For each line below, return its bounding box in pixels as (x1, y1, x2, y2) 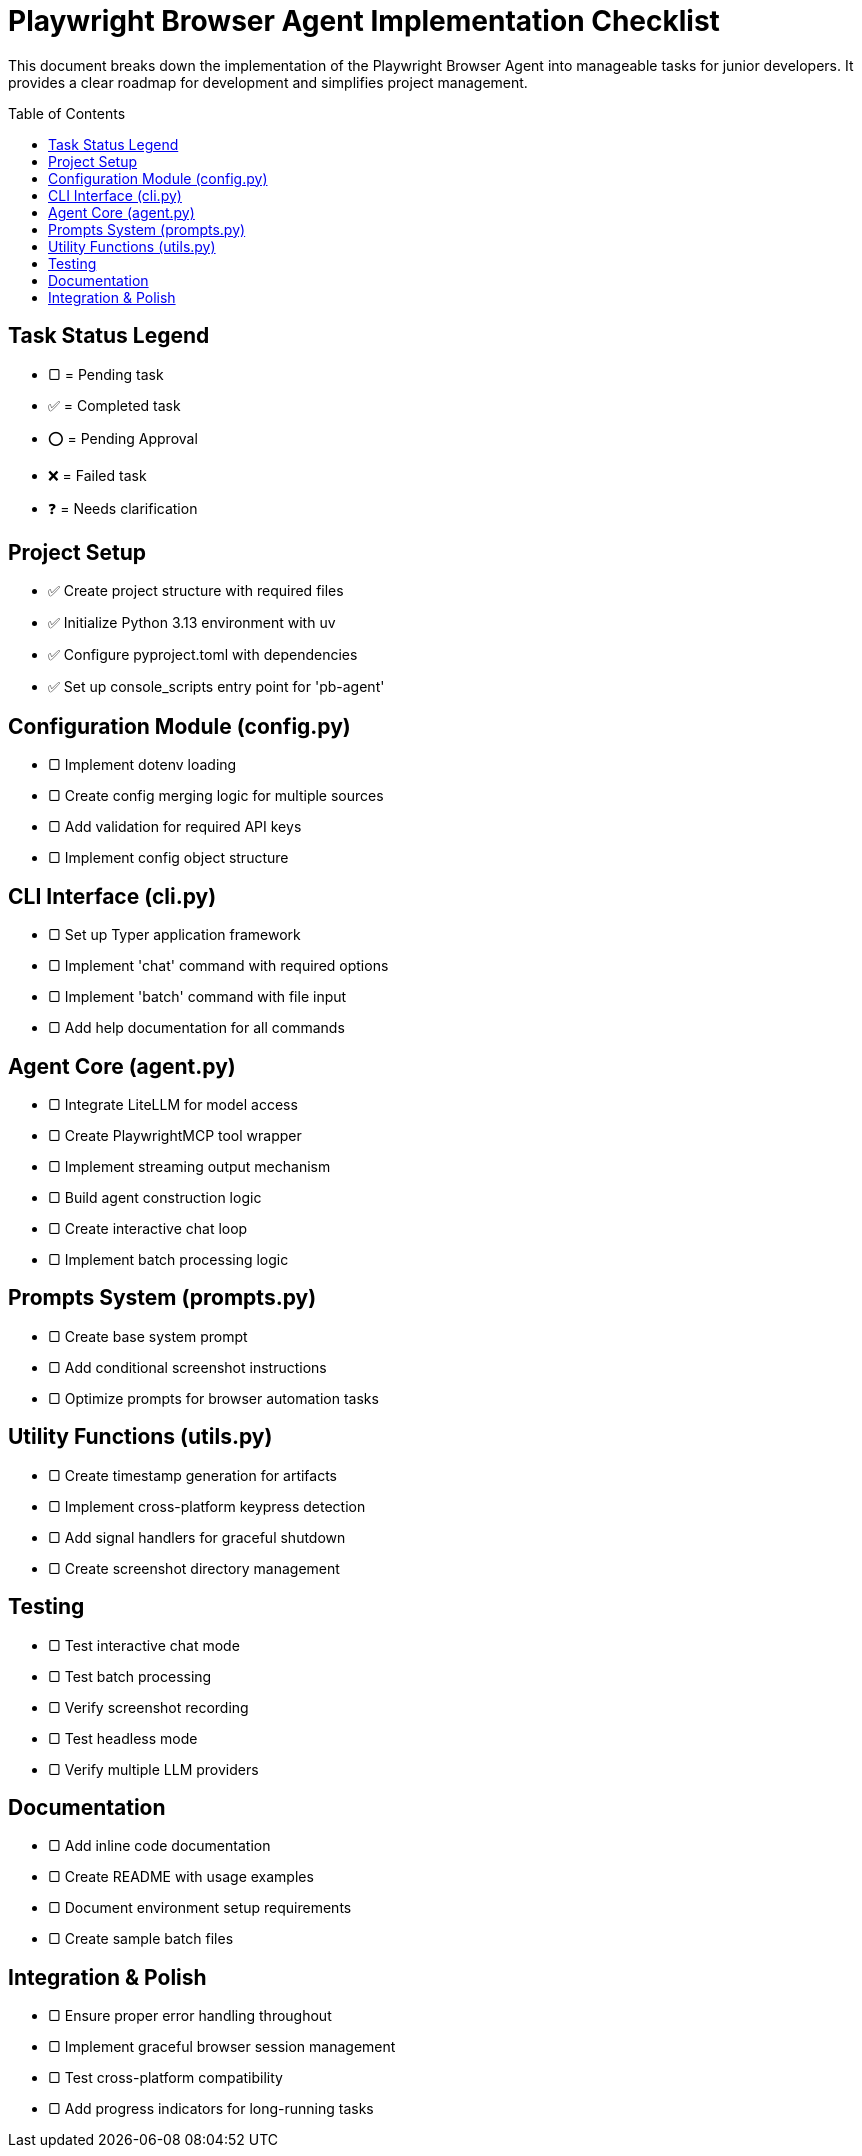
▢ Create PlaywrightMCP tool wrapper (48, 1126, 302, 1144)
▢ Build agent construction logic (48, 1188, 262, 1206)
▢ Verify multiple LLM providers (48, 1760, 259, 1778)
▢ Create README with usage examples (48, 1868, 314, 1886)
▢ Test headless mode (48, 1729, 198, 1747)
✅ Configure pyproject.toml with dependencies (48, 646, 358, 664)
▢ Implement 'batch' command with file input (48, 988, 347, 1006)
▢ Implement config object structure (48, 849, 289, 867)
